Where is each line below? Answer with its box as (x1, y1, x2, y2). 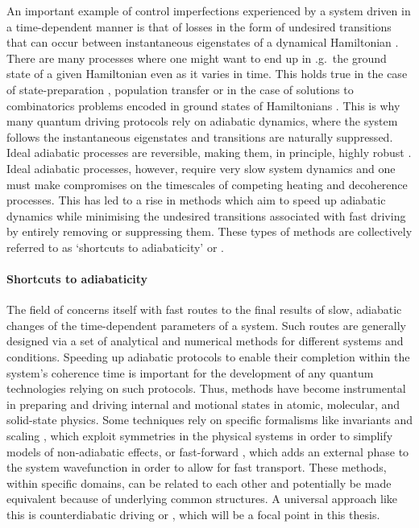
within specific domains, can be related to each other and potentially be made (6, 474, 392, 491)
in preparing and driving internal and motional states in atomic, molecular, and (6, 395, 400, 412)
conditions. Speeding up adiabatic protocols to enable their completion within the (6, 349, 410, 365)
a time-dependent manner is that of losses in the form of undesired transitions (6, 18, 392, 35)
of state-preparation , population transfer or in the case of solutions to (6, 80, 354, 97)
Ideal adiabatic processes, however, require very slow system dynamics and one (6, 159, 396, 176)
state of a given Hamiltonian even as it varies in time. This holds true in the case (6, 65, 408, 82)
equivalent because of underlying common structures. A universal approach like (6, 490, 398, 507)
